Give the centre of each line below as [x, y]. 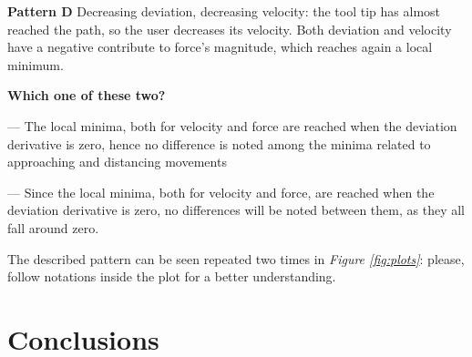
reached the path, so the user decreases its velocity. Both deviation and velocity [230, 29]
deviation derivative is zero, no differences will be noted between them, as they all [236, 210]
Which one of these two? [87, 95]
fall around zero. [53, 227]
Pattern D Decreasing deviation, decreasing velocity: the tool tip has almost [224, 11]
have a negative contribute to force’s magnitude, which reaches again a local [220, 47]
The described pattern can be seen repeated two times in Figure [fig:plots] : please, [236, 258]
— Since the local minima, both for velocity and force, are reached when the [221, 192]
